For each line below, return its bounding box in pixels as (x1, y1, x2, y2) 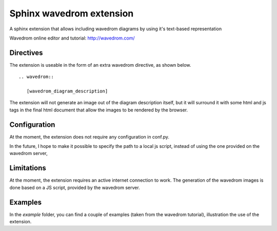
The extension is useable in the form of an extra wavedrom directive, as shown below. (9, 62, 191, 68)
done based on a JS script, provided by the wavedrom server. (9, 184, 141, 190)
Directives (9, 48, 43, 57)
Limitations (9, 164, 46, 172)
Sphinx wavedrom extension (9, 8, 134, 19)
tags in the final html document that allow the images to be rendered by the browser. (9, 107, 188, 113)
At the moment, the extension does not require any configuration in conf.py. (9, 133, 169, 140)
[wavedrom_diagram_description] (26, 88, 108, 94)
